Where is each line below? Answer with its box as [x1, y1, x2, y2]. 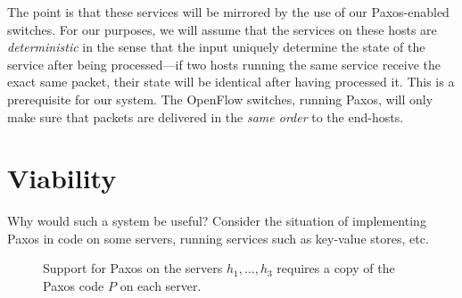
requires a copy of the [276, 259, 395, 277]
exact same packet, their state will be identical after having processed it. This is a [7, 72, 455, 91]
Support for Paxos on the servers [43, 259, 223, 277]
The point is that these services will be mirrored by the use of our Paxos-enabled [7, 3, 450, 21]
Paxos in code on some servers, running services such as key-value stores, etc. [7, 228, 429, 247]
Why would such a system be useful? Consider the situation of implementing [7, 211, 426, 230]
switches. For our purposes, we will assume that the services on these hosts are [7, 20, 437, 38]
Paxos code [43, 277, 104, 295]
